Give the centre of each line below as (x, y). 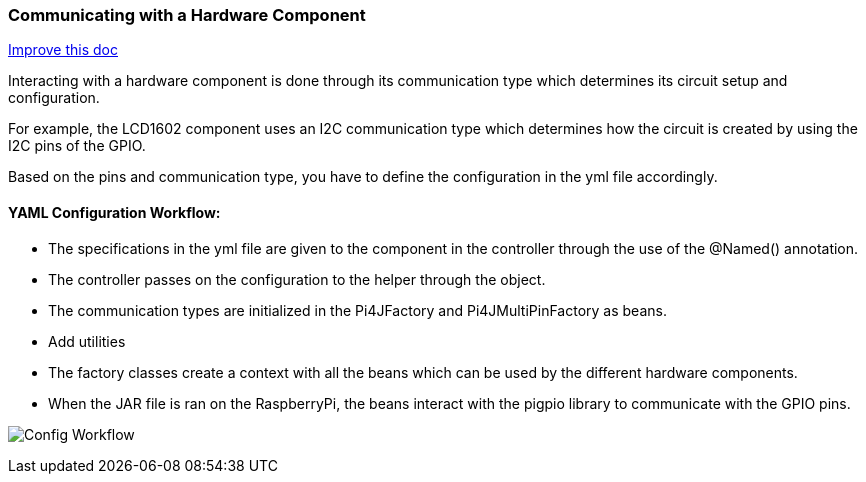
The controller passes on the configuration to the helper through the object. (297, 279)
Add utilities (87, 341)
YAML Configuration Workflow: (114, 212)
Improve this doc (63, 50)
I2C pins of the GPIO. (77, 146)
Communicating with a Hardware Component (187, 15)
